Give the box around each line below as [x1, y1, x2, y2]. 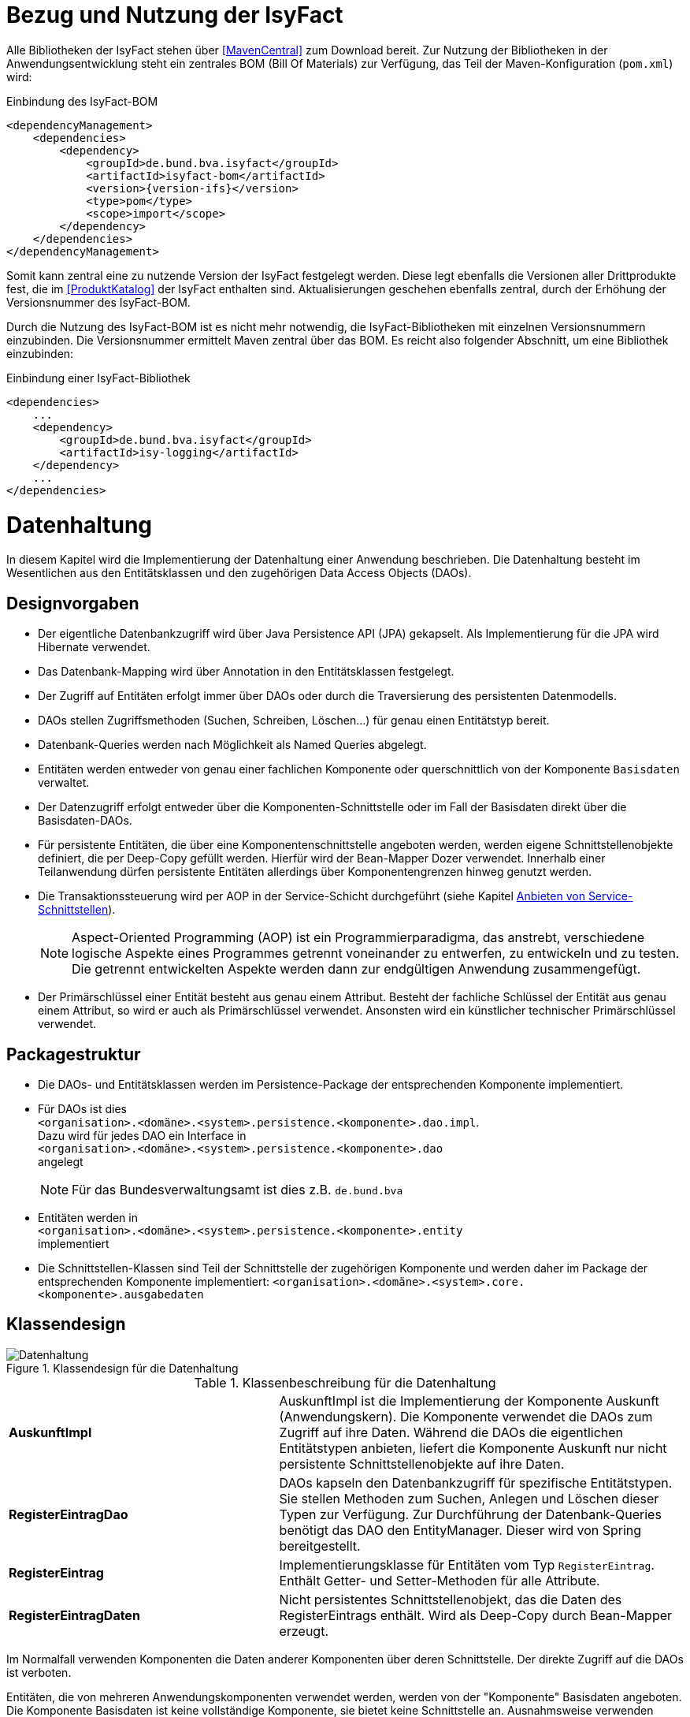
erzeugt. [279, 1622, 328, 1639]
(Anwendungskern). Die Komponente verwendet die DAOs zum [279, 1408, 653, 1425]
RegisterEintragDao [9, 1506, 128, 1522]
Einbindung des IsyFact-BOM [6, 94, 158, 108]
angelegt [38, 1154, 83, 1168]
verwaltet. [38, 776, 90, 790]
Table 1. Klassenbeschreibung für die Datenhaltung [194, 1374, 496, 1391]
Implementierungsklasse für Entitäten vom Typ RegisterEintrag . [279, 1556, 655, 1573]
